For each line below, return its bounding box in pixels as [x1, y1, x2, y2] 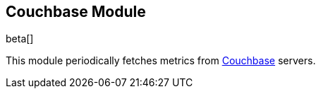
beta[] [6, 33, 34, 45]
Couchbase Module [6, 3, 146, 20]
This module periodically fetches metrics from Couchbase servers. [6, 54, 316, 67]
